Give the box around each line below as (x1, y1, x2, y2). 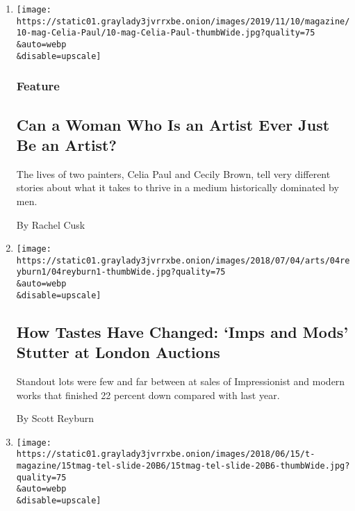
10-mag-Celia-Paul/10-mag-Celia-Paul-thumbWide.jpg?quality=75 (16, 28, 315, 38)
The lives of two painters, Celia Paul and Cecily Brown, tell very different (16, 166, 331, 181)
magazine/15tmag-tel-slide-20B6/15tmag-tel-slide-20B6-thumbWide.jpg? (16, 461, 350, 471)
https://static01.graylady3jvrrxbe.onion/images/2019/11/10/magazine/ (16, 16, 350, 26)
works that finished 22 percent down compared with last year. (16, 387, 280, 402)
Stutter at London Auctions (16, 341, 220, 363)
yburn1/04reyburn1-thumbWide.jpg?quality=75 (16, 267, 226, 277)
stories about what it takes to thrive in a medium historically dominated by (16, 180, 339, 195)
